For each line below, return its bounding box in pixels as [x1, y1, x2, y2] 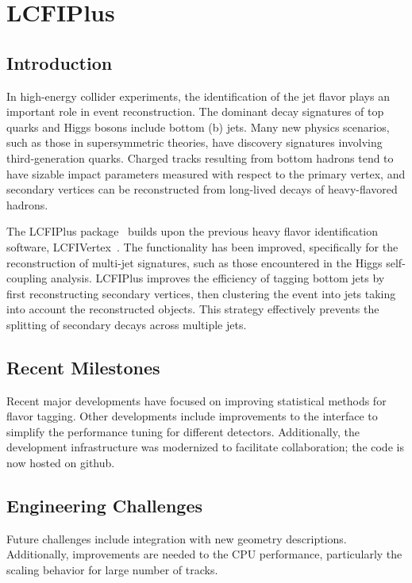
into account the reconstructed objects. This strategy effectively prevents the [6, 301, 379, 317]
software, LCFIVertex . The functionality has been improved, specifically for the [6, 238, 399, 255]
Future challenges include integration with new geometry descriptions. [6, 530, 347, 547]
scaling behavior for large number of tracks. [6, 562, 218, 578]
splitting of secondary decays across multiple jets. [6, 316, 247, 332]
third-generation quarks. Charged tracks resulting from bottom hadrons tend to [6, 149, 394, 166]
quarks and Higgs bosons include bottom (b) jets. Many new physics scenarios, [6, 118, 390, 135]
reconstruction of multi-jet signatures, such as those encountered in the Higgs [6, 254, 383, 270]
